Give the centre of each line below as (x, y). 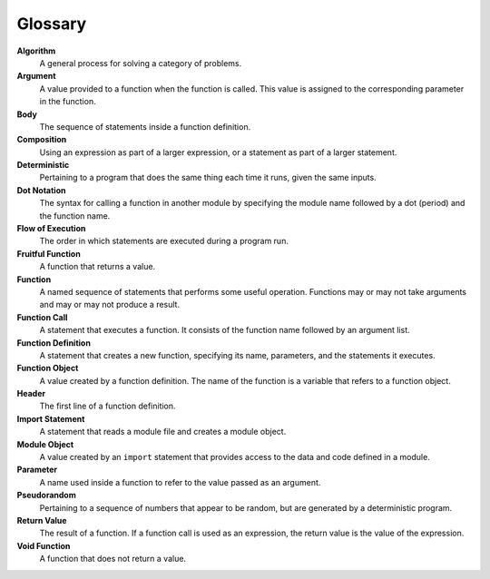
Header (31, 394)
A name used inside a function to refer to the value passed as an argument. (180, 482)
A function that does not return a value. (113, 559)
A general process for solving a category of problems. (141, 63)
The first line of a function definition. (108, 406)
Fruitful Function (49, 253)
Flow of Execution (51, 229)
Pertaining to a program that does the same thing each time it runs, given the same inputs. (208, 178)
